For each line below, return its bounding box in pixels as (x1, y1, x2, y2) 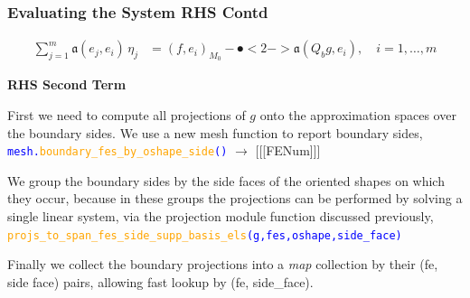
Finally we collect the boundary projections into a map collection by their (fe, (7, 255, 438, 274)
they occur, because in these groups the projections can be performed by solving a (7, 189, 463, 208)
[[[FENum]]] (255, 141, 321, 160)
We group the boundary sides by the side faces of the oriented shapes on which (7, 171, 445, 190)
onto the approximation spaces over (259, 106, 456, 125)
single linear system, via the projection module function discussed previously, (7, 207, 434, 226)
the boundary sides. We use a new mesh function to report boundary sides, (7, 123, 423, 142)
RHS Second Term (7, 75, 127, 94)
